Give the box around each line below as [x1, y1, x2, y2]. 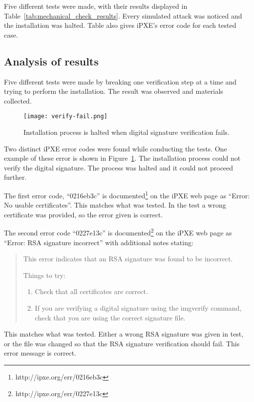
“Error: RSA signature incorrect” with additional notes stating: [4, 237, 193, 247]
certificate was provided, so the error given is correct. [4, 209, 163, 219]
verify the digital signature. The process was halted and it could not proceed [4, 162, 233, 172]
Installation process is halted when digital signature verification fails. [23, 127, 230, 137]
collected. [4, 95, 32, 106]
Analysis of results [4, 53, 99, 68]
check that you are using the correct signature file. [35, 312, 186, 322]
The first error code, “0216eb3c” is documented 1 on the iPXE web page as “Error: [4, 189, 250, 200]
